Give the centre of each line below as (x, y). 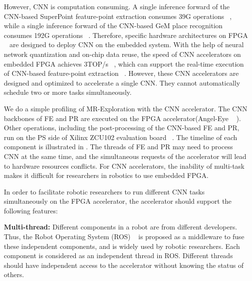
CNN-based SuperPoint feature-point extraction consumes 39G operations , (118, 16)
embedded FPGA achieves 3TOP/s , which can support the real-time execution (124, 63)
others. (14, 274)
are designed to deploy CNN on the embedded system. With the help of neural (126, 44)
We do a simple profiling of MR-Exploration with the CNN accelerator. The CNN (126, 108)
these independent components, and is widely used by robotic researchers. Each (122, 246)
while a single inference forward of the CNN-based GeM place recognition (113, 26)
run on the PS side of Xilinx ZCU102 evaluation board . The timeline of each (121, 137)
